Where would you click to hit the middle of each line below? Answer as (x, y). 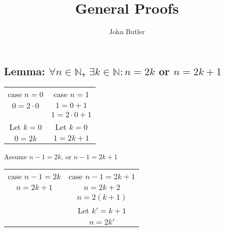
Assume (16, 156)
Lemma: (25, 71)
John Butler (127, 31)
